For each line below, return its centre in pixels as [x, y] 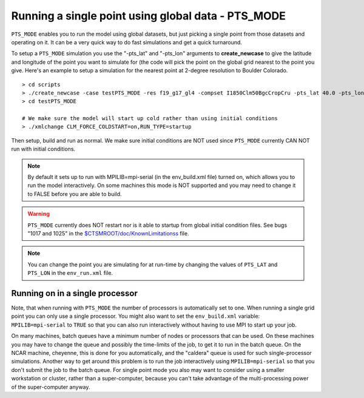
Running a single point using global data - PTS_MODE [149, 16]
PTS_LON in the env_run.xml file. [70, 273]
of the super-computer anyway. [51, 387]
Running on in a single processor [74, 293]
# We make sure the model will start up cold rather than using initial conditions [150, 119]
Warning [39, 214]
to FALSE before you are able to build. [75, 194]
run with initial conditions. [43, 149]
